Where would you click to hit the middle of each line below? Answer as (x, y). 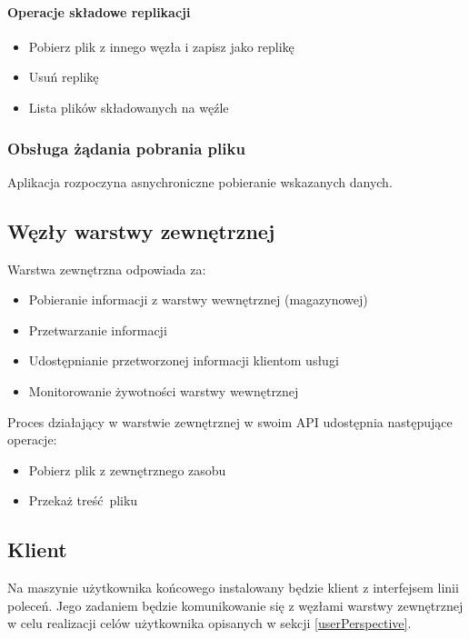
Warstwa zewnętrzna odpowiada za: (107, 269)
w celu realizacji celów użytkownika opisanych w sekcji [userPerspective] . (210, 623)
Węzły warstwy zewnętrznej (141, 230)
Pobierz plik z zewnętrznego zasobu (127, 469)
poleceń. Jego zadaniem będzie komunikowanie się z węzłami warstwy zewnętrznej (235, 605)
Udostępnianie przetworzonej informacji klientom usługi (184, 360)
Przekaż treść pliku (83, 500)
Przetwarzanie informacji (98, 329)
